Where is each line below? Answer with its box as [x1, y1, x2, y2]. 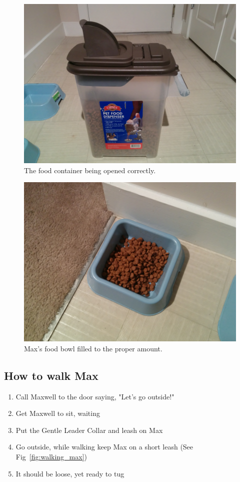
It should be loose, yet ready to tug [15, 468, 124, 478]
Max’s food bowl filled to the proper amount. [24, 343, 162, 353]
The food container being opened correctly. [24, 165, 156, 175]
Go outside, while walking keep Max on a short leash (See [15, 441, 193, 452]
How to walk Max [4, 367, 98, 383]
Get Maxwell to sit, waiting [15, 408, 100, 418]
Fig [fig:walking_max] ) [15, 451, 87, 461]
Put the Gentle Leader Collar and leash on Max [15, 424, 163, 435]
